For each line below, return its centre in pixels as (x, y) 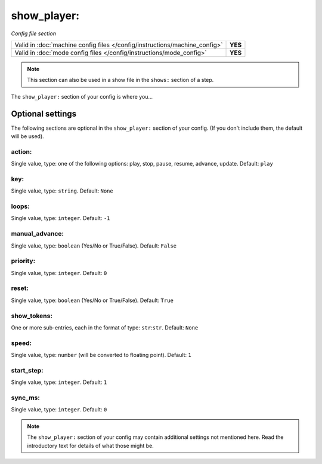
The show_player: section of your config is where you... (82, 96)
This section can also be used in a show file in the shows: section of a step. (120, 80)
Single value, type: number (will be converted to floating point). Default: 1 (101, 355)
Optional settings (44, 114)
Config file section (34, 33)
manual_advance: (37, 234)
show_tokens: (32, 316)
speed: (21, 343)
